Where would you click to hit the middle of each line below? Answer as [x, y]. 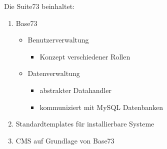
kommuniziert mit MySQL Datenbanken [101, 107]
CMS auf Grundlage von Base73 [65, 140]
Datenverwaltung [54, 73]
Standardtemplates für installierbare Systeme [85, 124]
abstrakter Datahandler [75, 90]
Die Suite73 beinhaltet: [39, 6]
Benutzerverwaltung [58, 40]
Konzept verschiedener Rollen [85, 56]
